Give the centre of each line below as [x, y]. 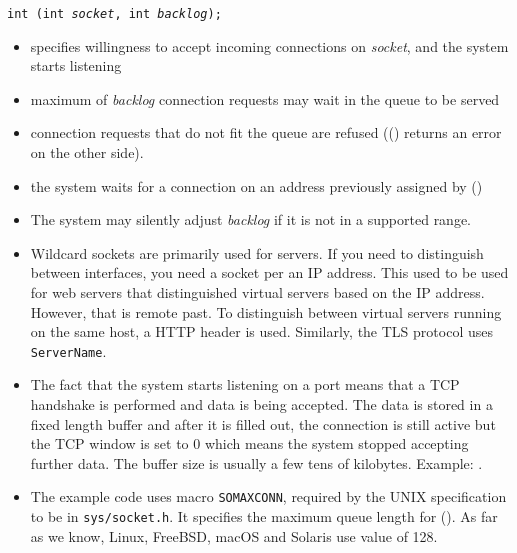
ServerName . [68, 350]
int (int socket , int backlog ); [114, 14]
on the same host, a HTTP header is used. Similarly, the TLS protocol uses [261, 331]
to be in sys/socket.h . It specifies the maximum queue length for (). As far [264, 516]
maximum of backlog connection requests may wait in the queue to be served [265, 98]
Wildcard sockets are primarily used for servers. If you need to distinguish [257, 252]
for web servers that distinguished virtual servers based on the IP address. [257, 292]
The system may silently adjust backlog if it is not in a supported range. [251, 219]
